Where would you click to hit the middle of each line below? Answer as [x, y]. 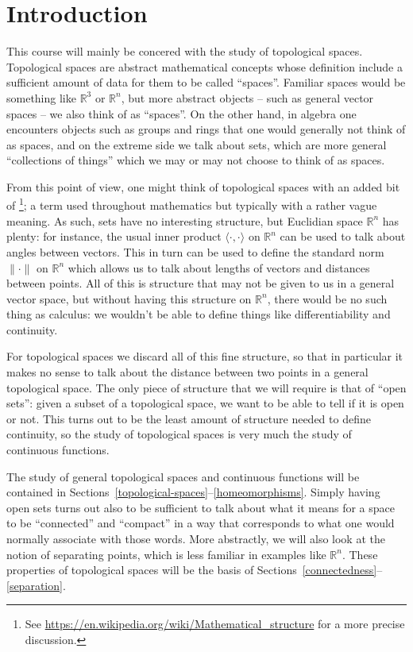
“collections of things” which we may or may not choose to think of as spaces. [196, 160]
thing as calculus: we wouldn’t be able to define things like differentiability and [199, 314]
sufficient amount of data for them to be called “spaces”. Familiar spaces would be [206, 82]
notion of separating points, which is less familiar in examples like [166, 554]
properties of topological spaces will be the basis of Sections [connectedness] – [195, 570]
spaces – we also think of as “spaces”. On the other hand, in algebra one [181, 113]
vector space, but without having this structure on [129, 298]
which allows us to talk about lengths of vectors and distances [219, 267]
